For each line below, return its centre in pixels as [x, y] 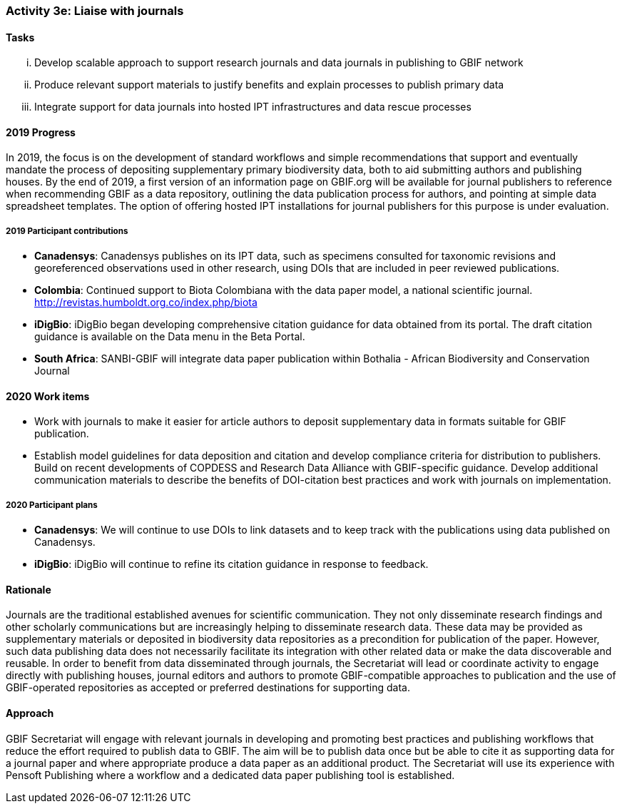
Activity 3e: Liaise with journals [95, 11]
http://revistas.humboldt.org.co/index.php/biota [146, 302]
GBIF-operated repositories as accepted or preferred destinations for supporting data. [208, 688]
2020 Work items [48, 396]
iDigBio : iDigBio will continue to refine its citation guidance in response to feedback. [231, 564]
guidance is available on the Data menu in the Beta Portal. [170, 337]
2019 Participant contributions [67, 231]
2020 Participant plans [52, 505]
